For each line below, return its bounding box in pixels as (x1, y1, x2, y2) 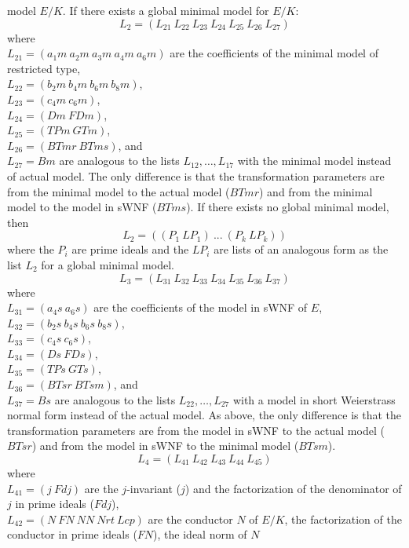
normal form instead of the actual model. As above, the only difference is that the (7, 407, 401, 423)
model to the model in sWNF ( (7, 199, 157, 215)
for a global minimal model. (41, 256, 174, 272)
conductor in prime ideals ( (7, 526, 137, 543)
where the (7, 241, 54, 258)
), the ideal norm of (153, 526, 247, 543)
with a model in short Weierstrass (232, 391, 396, 407)
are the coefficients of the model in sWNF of (93, 299, 308, 316)
